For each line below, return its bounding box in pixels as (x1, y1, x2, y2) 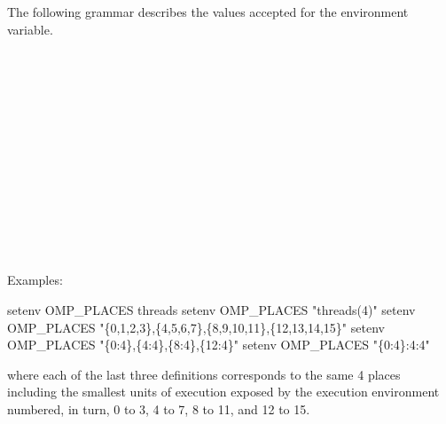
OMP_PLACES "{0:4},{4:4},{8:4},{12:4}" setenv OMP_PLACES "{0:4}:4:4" (7, 335, 430, 354)
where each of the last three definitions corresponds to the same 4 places (7, 365, 401, 383)
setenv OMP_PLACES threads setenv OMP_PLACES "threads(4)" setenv (7, 300, 416, 318)
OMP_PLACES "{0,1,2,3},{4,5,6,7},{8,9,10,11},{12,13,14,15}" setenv (7, 318, 385, 336)
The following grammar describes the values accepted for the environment (7, 3, 409, 20)
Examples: (7, 271, 63, 289)
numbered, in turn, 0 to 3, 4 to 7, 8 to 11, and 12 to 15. (7, 399, 310, 418)
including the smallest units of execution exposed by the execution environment (7, 382, 440, 401)
